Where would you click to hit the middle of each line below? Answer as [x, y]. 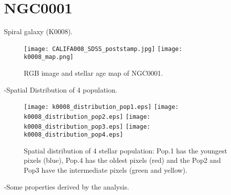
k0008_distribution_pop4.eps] [74, 135]
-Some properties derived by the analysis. [67, 186]
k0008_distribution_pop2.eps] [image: [87, 117]
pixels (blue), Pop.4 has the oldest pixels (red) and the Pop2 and [122, 160]
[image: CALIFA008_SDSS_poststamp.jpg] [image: [103, 49]
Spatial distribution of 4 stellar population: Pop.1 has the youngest [126, 150]
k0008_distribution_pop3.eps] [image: [87, 126]
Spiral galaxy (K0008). [38, 31]
